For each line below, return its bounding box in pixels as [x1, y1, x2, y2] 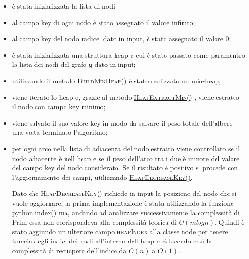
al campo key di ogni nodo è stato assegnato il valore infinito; [12, 17, 195, 27]
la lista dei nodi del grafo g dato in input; [12, 59, 136, 69]
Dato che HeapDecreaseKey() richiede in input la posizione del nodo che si [12, 188, 237, 198]
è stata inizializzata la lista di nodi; [12, 1, 117, 11]
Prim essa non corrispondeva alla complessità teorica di [12, 217, 177, 227]
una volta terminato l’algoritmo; [12, 127, 108, 137]
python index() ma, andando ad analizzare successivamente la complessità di [12, 207, 240, 217]
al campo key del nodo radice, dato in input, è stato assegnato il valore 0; [12, 33, 231, 44]
